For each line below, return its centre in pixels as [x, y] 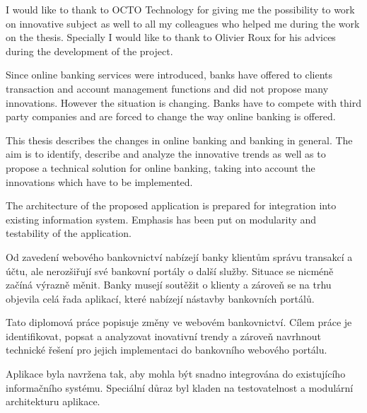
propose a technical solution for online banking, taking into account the [161, 167]
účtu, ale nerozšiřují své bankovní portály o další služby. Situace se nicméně [170, 271]
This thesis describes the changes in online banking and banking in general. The [179, 140]
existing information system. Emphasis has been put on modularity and [161, 219]
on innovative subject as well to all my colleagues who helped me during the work [183, 23]
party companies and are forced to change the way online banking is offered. [171, 116]
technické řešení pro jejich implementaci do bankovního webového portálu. [167, 350]
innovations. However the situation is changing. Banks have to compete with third [184, 102]
